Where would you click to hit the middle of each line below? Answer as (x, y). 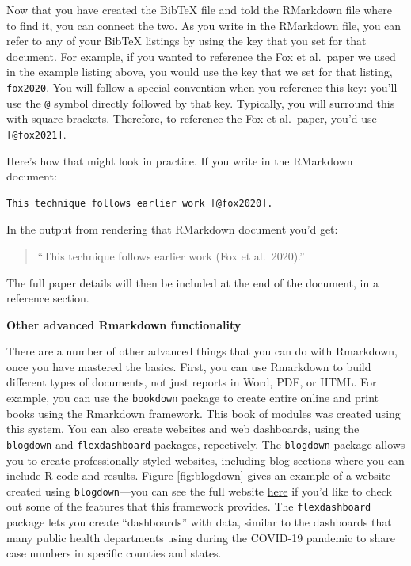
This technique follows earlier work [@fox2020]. (140, 203)
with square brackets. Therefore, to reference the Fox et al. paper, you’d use (192, 118)
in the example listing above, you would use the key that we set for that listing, (200, 72)
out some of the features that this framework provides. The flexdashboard (189, 506)
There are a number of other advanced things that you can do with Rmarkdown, (202, 351)
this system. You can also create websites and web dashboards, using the (183, 429)
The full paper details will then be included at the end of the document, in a (192, 282)
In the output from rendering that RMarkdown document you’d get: (172, 229)
